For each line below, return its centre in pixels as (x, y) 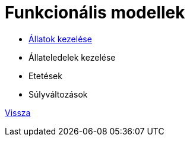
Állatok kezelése (60, 39)
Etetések (45, 76)
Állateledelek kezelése (72, 57)
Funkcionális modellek (95, 12)
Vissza (18, 112)
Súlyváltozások (58, 94)
